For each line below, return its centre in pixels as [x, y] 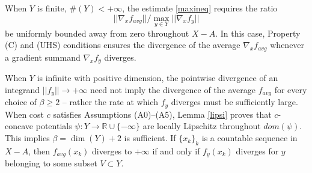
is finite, [52, 8]
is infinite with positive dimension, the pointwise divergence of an [158, 78]
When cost [25, 114]
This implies [27, 138]
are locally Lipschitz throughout [202, 126]
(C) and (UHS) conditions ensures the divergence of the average [123, 45]
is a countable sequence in [249, 138]
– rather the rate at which [110, 102]
